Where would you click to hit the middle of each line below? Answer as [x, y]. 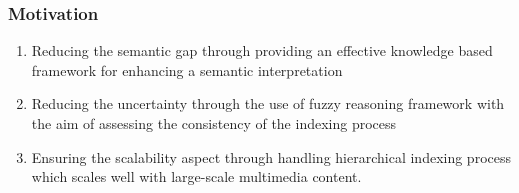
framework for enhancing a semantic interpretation [187, 69]
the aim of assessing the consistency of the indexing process [214, 123]
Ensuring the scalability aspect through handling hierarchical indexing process [271, 156]
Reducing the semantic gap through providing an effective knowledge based [262, 50]
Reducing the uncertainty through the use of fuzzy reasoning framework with [268, 103]
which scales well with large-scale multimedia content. [196, 176]
